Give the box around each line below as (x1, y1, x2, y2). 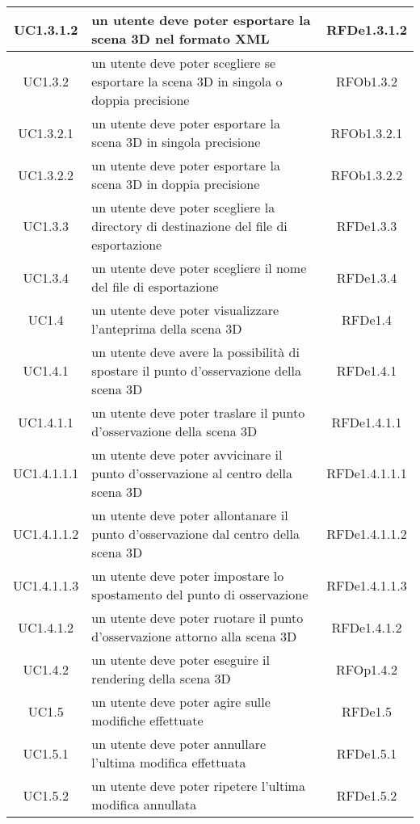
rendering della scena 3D (91, 669, 231, 687)
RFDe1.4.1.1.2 (326, 524, 407, 543)
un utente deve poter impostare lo (91, 566, 284, 585)
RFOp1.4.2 (335, 659, 397, 679)
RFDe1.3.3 (336, 217, 397, 235)
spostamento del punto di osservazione (91, 585, 309, 603)
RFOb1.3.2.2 (330, 165, 403, 184)
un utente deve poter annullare (91, 734, 267, 753)
